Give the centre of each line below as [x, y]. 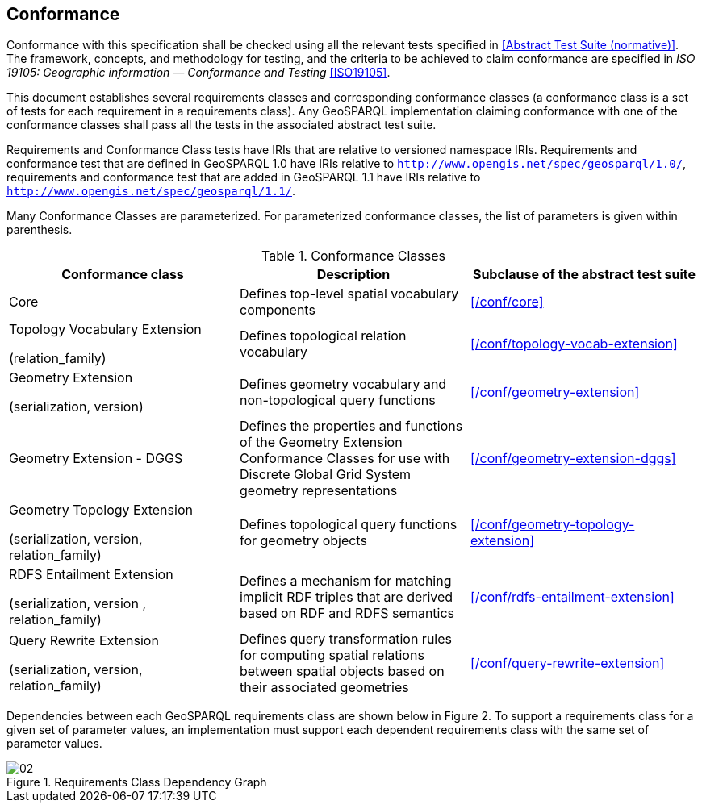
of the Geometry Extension [321, 442]
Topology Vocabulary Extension [105, 329]
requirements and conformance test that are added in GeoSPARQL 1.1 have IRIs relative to [244, 177]
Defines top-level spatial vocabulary [349, 294]
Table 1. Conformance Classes [353, 256]
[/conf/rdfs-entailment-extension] [572, 597]
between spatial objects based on [342, 671]
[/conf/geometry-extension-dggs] [573, 459]
